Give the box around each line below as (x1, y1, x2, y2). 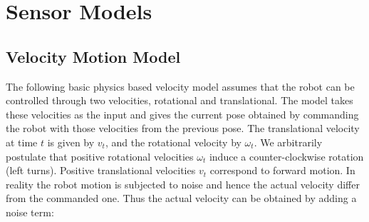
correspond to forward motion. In (209, 163, 355, 178)
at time (6, 134, 38, 149)
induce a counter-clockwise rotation (209, 148, 364, 163)
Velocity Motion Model (6, 45, 181, 67)
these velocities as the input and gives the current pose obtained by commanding (6, 106, 359, 121)
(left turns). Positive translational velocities (6, 163, 196, 178)
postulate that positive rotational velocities (6, 148, 194, 163)
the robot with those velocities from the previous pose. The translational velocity (6, 121, 360, 136)
